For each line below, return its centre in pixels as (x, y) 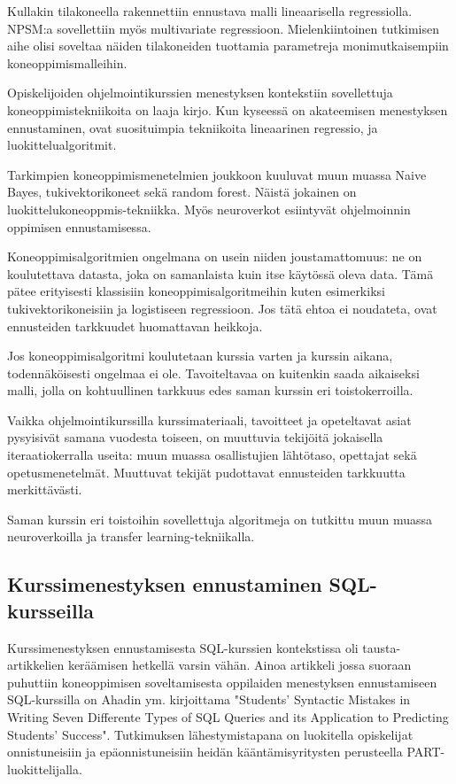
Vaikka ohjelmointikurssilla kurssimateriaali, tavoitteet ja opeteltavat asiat (209, 419)
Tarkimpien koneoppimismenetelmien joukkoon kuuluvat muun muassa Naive (217, 174)
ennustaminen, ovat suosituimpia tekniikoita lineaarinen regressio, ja (193, 127)
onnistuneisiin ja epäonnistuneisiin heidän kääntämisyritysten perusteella (205, 752)
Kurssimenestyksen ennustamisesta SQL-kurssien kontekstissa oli (183, 647)
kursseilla (51, 610)
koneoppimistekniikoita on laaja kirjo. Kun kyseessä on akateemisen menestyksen (228, 109)
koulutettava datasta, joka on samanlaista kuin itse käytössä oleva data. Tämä (220, 273)
